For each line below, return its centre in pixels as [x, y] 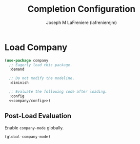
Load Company [36, 47]
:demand [17, 69]
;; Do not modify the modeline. [42, 78]
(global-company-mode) [28, 137]
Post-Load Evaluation [38, 116]
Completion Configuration [81, 9]
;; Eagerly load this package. [41, 65]
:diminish [19, 83]
